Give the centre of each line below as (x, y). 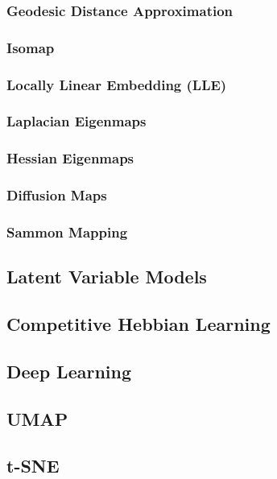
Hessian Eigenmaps (70, 158)
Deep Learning (69, 371)
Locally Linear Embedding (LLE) (117, 84)
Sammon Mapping (67, 231)
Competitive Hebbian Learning (138, 324)
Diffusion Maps (57, 195)
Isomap (31, 47)
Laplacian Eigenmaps (76, 121)
